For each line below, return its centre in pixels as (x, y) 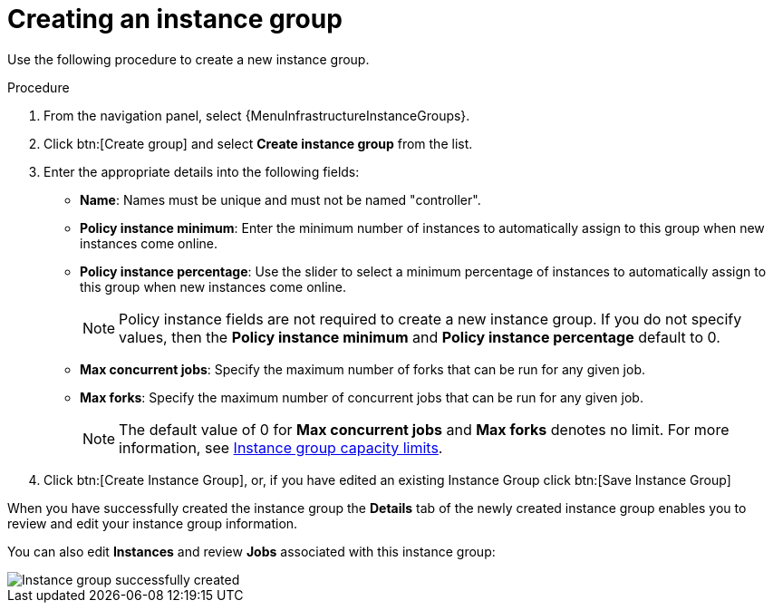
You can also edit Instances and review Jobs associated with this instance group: (251, 551)
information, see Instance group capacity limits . (281, 447)
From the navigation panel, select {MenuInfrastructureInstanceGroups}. (257, 115)
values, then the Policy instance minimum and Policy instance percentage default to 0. (420, 337)
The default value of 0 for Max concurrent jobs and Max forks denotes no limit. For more (424, 429)
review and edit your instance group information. (153, 523)
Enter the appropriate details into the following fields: (202, 171)
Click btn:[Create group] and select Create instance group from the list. (258, 143)
